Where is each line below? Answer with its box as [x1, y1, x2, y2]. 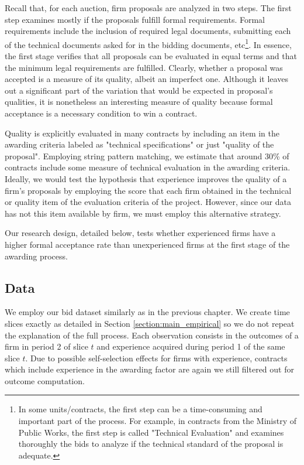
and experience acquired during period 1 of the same [96, 340, 285, 353]
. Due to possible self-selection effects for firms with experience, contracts [25, 351, 288, 364]
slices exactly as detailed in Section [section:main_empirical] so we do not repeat [5, 317, 295, 329]
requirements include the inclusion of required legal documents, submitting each [5, 25, 291, 37]
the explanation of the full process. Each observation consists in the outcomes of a [5, 329, 299, 341]
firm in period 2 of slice [5, 340, 88, 353]
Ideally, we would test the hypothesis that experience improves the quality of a [5, 172, 287, 184]
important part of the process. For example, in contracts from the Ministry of [18, 415, 297, 427]
